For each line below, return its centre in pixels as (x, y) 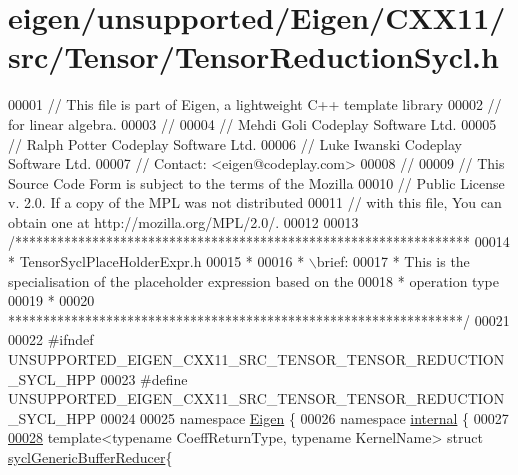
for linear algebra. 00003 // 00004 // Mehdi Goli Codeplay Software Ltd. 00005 (252, 123)
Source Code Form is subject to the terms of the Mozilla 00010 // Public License (256, 182)
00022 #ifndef (51, 339)
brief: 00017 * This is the (393, 261)
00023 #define (144, 378)
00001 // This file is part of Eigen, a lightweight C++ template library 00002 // (255, 104)
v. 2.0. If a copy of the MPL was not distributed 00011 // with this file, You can (255, 202)
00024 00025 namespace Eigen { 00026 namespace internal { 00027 (304, 417)
